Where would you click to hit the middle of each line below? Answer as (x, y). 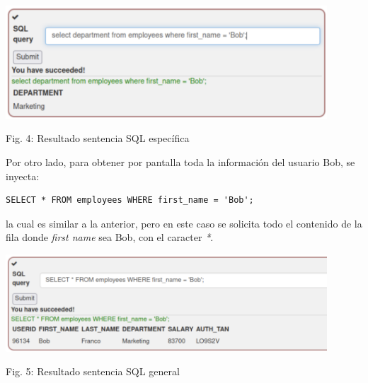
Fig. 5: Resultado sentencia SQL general (93, 371)
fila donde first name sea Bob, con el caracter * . (110, 237)
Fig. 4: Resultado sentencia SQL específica (98, 138)
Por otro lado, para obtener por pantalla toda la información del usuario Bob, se (180, 161)
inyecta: (23, 176)
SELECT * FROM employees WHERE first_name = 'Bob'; (130, 200)
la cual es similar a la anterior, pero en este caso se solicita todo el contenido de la (184, 223)
